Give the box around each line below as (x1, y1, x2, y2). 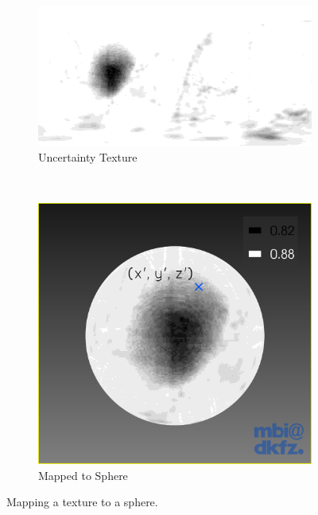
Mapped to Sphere (38, 466, 128, 483)
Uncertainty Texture (38, 148, 138, 165)
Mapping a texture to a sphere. (6, 494, 158, 510)
